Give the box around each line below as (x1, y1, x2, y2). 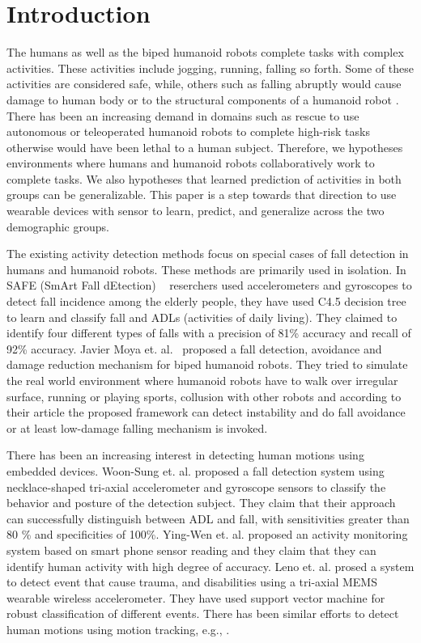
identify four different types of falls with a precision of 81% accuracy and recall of (6, 324, 411, 341)
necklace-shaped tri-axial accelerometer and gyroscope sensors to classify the (6, 478, 386, 495)
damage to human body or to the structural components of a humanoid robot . (6, 91, 399, 108)
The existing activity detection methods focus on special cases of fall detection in (6, 245, 409, 262)
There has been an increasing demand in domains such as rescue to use (6, 107, 359, 124)
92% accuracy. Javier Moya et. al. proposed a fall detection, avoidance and (6, 340, 382, 357)
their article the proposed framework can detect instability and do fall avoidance (6, 404, 406, 421)
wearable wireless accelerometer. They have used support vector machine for (6, 589, 385, 606)
